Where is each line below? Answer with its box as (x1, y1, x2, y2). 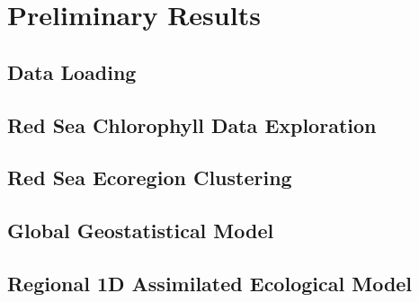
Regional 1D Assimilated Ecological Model (7, 269, 413, 297)
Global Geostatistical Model (7, 217, 274, 244)
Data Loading (7, 58, 137, 85)
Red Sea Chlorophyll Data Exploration (7, 111, 377, 138)
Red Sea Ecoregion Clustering (7, 164, 292, 191)
